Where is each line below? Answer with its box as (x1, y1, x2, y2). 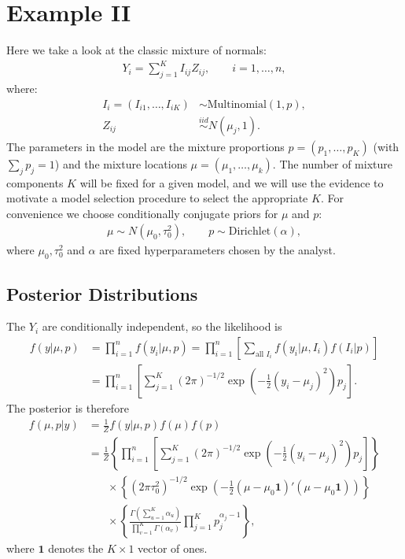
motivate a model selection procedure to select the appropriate (6, 190, 308, 206)
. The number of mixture (272, 155, 392, 172)
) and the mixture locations (54, 155, 187, 172)
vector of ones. (138, 540, 208, 557)
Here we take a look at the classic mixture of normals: (6, 42, 267, 58)
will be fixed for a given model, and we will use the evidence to (79, 174, 384, 191)
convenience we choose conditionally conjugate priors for (6, 205, 278, 221)
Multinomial (207, 98, 267, 110)
